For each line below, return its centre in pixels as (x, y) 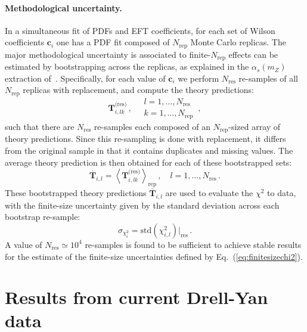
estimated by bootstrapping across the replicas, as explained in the (127, 66)
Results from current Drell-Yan (137, 297)
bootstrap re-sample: (43, 217)
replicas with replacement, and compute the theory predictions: (138, 90)
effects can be (253, 54)
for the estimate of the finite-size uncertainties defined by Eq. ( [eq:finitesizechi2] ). (154, 256)
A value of (24, 244)
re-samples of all (268, 78)
